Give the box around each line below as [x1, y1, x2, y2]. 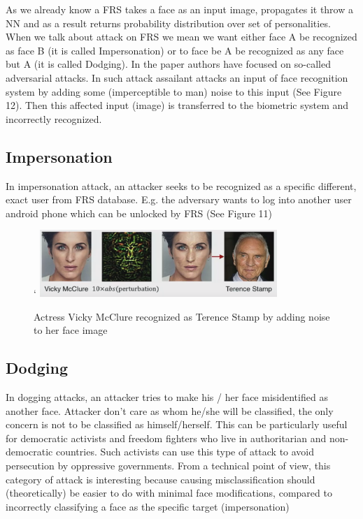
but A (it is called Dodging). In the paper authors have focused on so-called [6, 57, 331, 71]
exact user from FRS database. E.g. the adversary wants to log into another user [6, 192, 352, 207]
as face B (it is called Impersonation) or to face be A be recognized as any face [6, 43, 344, 57]
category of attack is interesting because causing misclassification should [6, 472, 315, 486]
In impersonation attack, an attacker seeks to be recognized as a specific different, [6, 178, 357, 193]
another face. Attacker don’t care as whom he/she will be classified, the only [6, 403, 334, 418]
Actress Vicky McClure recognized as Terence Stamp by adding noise [34, 309, 330, 323]
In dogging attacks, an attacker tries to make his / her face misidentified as [6, 390, 328, 404]
